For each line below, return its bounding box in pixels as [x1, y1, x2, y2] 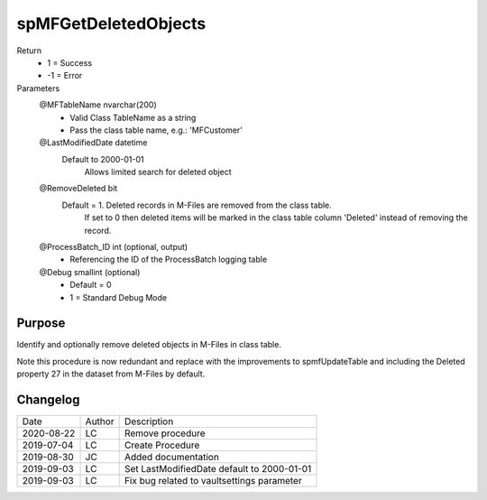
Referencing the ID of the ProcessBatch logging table [69, 254, 268, 265]
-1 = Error [47, 70, 83, 81]
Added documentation [124, 451, 220, 464]
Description [124, 415, 174, 428]
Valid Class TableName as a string [69, 112, 197, 123]
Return [16, 45, 42, 56]
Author [85, 415, 115, 428]
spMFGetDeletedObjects [16, 14, 207, 33]
